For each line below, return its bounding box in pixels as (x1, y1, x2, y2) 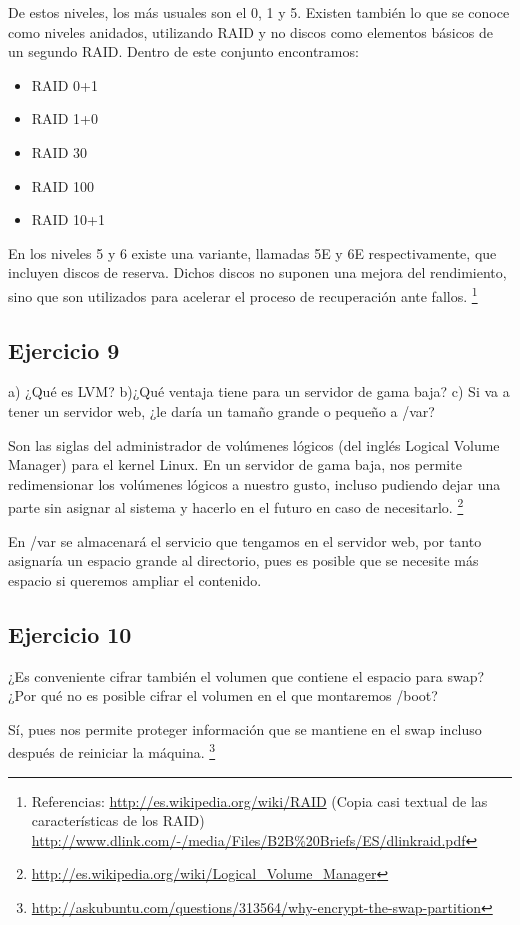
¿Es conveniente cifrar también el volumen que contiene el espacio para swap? (8, 665, 485, 686)
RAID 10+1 (31, 209, 105, 230)
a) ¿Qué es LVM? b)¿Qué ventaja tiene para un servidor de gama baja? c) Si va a (8, 381, 510, 402)
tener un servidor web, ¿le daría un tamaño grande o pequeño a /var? (8, 400, 435, 421)
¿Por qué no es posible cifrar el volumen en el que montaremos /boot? (8, 685, 438, 706)
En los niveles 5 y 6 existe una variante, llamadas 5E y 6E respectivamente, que (8, 242, 497, 263)
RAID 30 (31, 141, 88, 162)
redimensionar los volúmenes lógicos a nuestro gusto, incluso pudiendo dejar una (8, 473, 501, 494)
